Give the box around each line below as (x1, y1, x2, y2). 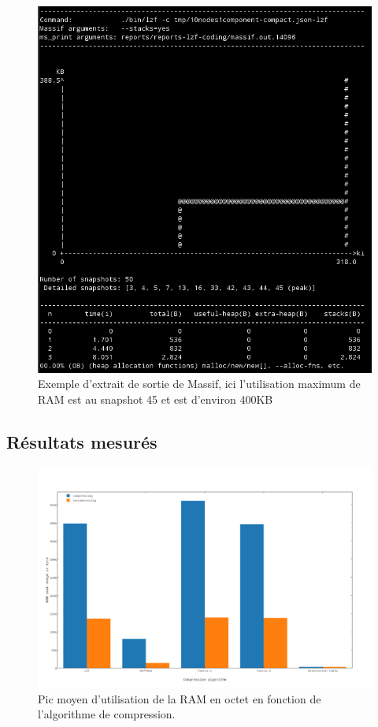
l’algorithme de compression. (38, 706, 176, 722)
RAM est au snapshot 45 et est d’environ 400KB (38, 390, 273, 407)
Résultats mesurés (6, 429, 157, 453)
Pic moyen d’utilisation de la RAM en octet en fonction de (38, 690, 321, 706)
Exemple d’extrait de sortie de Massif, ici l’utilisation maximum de (38, 375, 361, 392)
